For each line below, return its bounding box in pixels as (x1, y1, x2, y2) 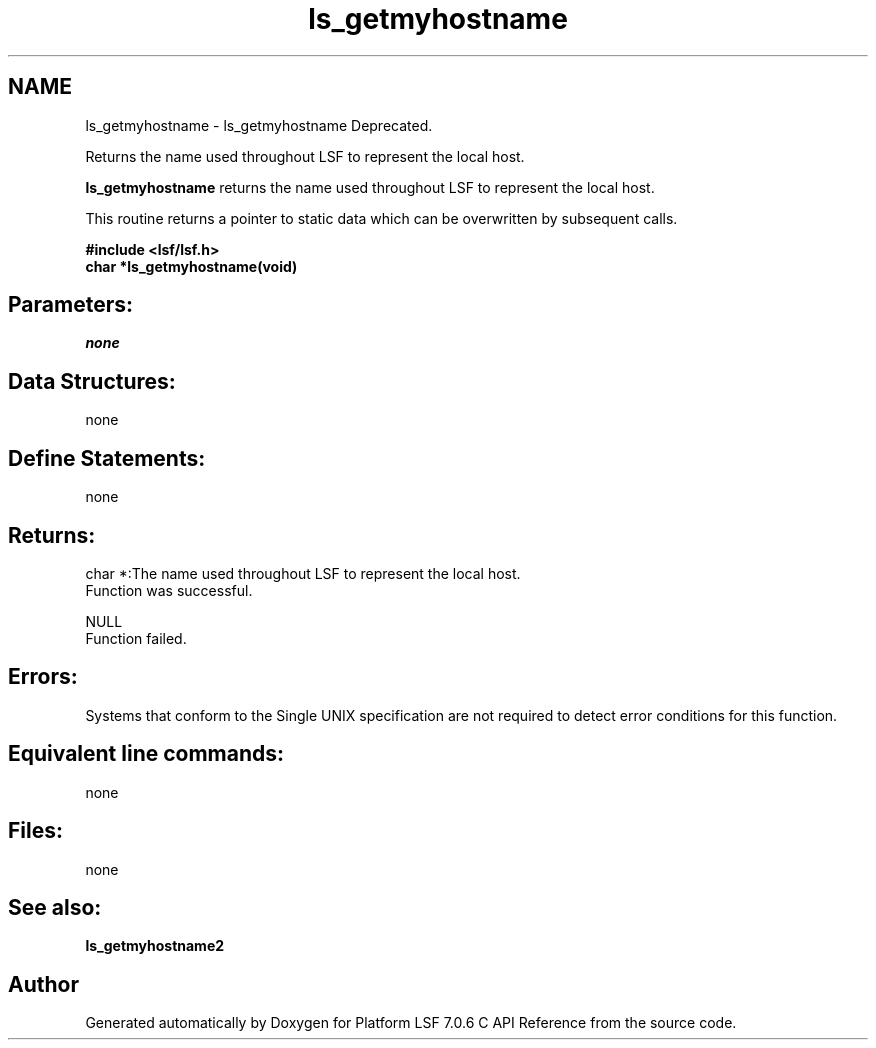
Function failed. (85, 629, 187, 647)
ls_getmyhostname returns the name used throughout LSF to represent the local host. (85, 178, 655, 196)
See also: (8, 894, 102, 920)
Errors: (8, 664, 78, 690)
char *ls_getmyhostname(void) (85, 257, 298, 275)
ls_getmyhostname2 (85, 937, 225, 955)
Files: (8, 818, 63, 844)
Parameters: (8, 292, 133, 318)
